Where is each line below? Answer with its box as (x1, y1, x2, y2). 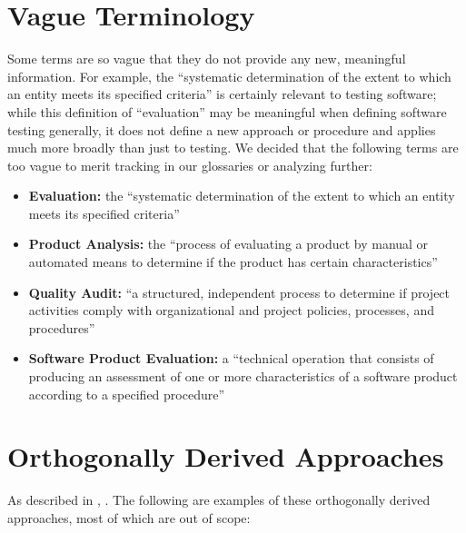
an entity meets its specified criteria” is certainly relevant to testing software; (7, 84, 437, 104)
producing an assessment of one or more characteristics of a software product (28, 367, 458, 386)
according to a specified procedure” (28, 384, 225, 403)
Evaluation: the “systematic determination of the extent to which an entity (28, 186, 455, 205)
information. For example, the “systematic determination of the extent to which (7, 66, 451, 85)
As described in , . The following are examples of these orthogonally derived (7, 490, 431, 509)
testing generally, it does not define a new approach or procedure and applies (7, 120, 436, 139)
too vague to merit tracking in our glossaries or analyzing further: (7, 155, 372, 174)
